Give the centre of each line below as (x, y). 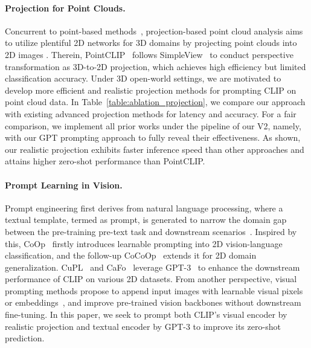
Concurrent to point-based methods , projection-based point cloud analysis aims (154, 31)
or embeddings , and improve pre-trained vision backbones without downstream (153, 302)
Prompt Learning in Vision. (64, 185)
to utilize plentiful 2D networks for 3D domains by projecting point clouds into (151, 43)
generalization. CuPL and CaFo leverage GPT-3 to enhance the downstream (152, 267)
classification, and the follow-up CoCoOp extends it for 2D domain (131, 255)
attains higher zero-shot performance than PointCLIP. (105, 161)
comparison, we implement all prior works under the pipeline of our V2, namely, (153, 125)
